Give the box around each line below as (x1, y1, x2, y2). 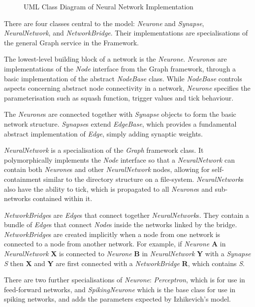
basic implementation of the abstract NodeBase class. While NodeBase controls (4, 73, 242, 83)
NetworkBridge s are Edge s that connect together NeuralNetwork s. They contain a (4, 209, 249, 220)
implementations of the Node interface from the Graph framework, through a (4, 63, 236, 73)
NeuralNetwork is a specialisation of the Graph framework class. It (4, 145, 204, 155)
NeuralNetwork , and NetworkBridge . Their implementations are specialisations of (4, 28, 248, 38)
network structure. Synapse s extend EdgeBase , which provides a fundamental (4, 118, 237, 129)
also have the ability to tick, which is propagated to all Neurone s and (4, 183, 213, 194)
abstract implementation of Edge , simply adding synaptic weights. (4, 128, 203, 138)
